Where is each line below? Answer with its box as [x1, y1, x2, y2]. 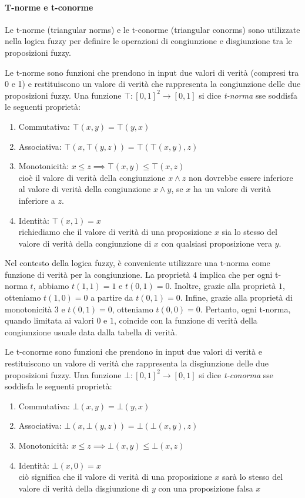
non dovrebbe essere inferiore [188, 171, 293, 183]
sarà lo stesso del [222, 470, 283, 483]
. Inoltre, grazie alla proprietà [169, 280, 276, 292]
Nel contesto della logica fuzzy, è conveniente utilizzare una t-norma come [5, 257, 270, 269]
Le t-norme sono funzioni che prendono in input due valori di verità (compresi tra [5, 66, 299, 78]
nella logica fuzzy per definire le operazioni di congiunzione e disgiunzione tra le [5, 35, 292, 47]
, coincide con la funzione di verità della [113, 314, 257, 327]
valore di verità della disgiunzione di [18, 482, 149, 494]
